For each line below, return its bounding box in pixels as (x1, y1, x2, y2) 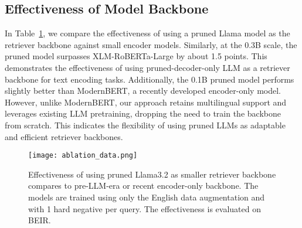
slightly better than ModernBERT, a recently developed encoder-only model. (5, 84, 281, 97)
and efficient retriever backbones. (5, 130, 123, 142)
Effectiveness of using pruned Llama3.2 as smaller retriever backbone (28, 168, 276, 180)
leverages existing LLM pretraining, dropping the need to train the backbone (5, 107, 281, 120)
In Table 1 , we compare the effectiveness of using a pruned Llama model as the (5, 27, 290, 39)
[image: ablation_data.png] (28, 151, 138, 160)
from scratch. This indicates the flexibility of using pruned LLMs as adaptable (5, 118, 286, 131)
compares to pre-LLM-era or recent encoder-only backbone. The (28, 179, 259, 192)
